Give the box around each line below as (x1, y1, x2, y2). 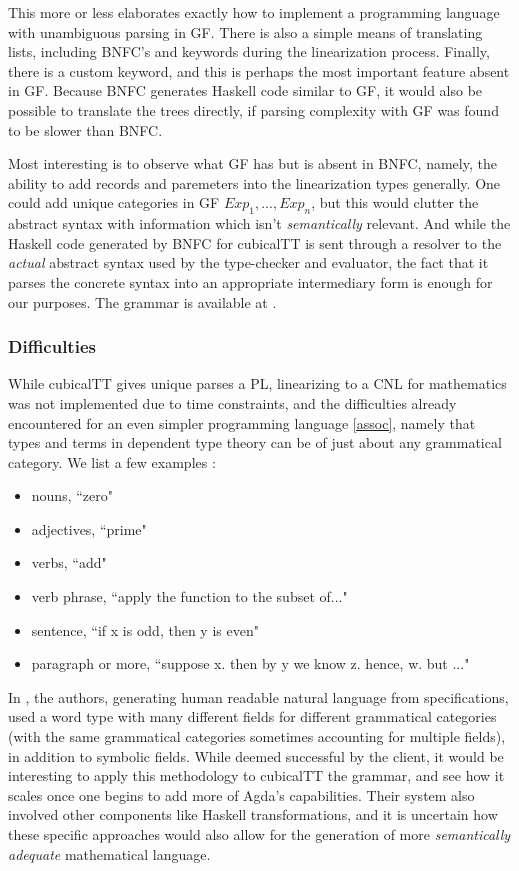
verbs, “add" (31, 552, 107, 573)
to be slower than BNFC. (8, 119, 163, 140)
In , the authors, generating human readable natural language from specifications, (8, 686, 509, 707)
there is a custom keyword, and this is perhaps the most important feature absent (8, 60, 510, 81)
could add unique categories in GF (8, 192, 220, 213)
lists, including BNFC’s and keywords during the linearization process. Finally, (8, 41, 490, 62)
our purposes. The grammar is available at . (8, 291, 277, 312)
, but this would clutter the (311, 192, 479, 213)
